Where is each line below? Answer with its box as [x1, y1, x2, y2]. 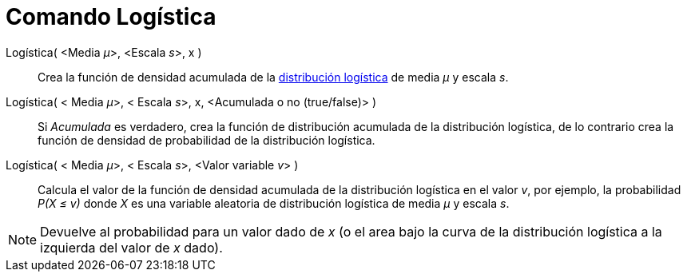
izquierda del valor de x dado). [40, 239, 223, 256]
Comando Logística [6, 3, 216, 30]
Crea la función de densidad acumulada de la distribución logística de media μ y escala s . [38, 69, 509, 84]
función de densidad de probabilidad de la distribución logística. [38, 133, 375, 147]
